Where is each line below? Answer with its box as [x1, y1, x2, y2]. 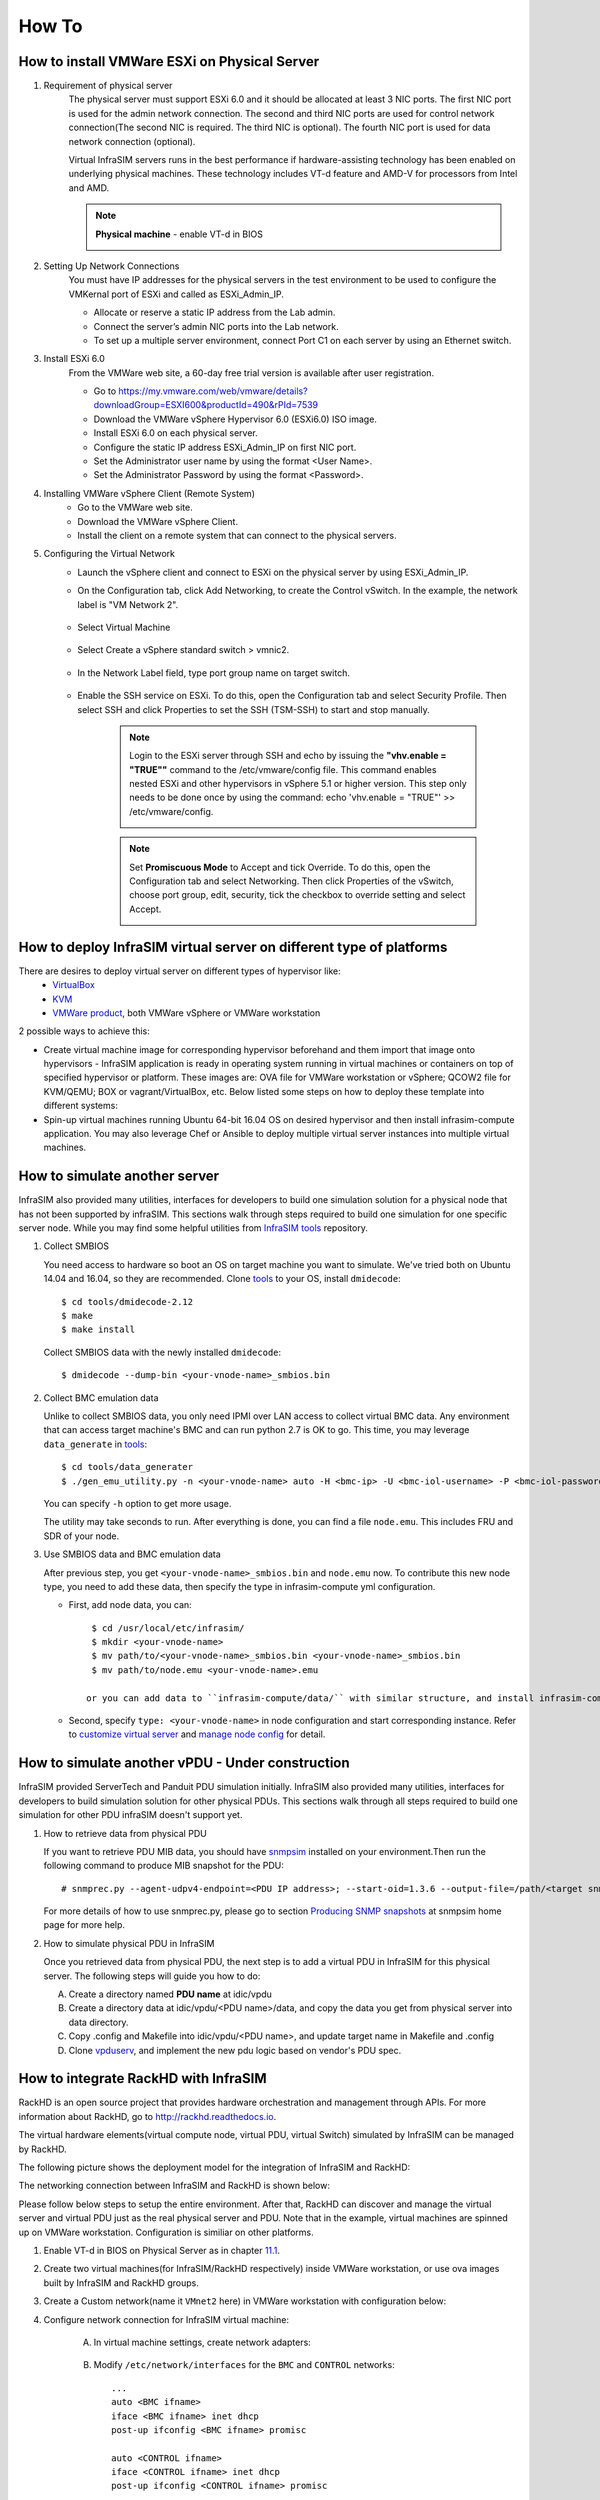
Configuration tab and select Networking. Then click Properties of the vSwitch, [129, 875, 454, 887]
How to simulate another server [18, 1168, 220, 1185]
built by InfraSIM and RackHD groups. [43, 2276, 199, 2289]
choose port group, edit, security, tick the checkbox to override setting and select [129, 889, 466, 901]
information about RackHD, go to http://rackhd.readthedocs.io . [18, 2110, 277, 2122]
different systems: [43, 1100, 119, 1112]
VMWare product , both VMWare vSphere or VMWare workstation [52, 1006, 321, 1019]
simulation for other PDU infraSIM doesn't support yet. [18, 1809, 243, 1821]
